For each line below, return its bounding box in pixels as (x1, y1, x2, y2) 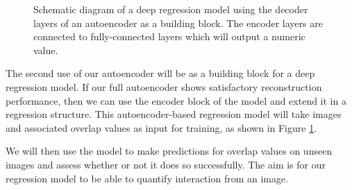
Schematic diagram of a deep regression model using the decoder (33, 2, 308, 16)
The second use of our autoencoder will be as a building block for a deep (6, 66, 315, 80)
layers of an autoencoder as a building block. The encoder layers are (33, 15, 323, 30)
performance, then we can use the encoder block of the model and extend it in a (6, 93, 346, 107)
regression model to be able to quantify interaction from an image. (6, 171, 289, 185)
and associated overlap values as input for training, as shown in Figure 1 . (6, 120, 317, 135)
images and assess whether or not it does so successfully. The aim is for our (6, 157, 326, 171)
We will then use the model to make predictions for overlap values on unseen (6, 144, 333, 158)
